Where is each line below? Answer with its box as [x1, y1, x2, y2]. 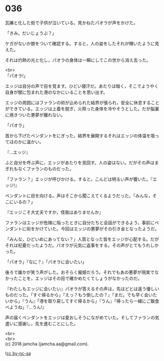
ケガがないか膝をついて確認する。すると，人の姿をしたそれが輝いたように [5, 40, 155, 47]
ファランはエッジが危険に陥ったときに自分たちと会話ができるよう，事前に [5, 219, 155, 225]
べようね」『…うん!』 [5, 304, 47, 310]
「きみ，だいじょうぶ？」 [5, 30, 57, 36]
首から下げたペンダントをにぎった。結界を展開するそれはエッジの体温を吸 [5, 133, 155, 139]
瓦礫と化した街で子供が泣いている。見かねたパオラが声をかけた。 [5, 20, 138, 25]
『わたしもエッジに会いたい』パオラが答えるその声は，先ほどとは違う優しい [5, 286, 160, 291]
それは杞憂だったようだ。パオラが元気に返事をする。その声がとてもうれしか [5, 242, 159, 248]
